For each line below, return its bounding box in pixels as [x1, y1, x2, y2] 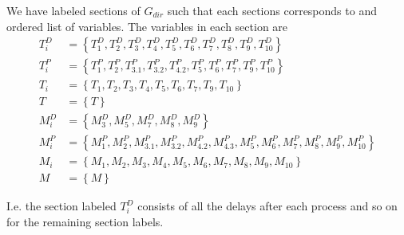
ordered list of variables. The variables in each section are [6, 18, 288, 34]
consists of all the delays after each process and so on [137, 198, 398, 214]
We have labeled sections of [6, 2, 141, 18]
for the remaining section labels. [6, 213, 164, 230]
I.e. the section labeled [6, 198, 117, 214]
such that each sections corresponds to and [167, 2, 377, 18]
